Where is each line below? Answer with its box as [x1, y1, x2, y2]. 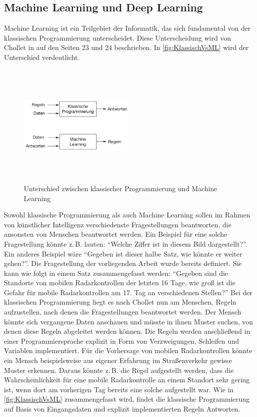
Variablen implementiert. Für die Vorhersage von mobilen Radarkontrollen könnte [4, 345, 253, 356]
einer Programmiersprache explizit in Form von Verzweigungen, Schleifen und [4, 335, 239, 346]
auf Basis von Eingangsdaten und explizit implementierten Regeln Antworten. [4, 404, 240, 414]
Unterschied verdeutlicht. [4, 52, 80, 62]
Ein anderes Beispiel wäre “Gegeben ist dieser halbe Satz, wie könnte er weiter [4, 248, 243, 259]
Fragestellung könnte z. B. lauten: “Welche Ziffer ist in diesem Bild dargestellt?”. [4, 238, 248, 249]
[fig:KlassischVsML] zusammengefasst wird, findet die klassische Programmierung [4, 394, 250, 404]
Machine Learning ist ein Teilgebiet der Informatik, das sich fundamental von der [4, 23, 251, 33]
